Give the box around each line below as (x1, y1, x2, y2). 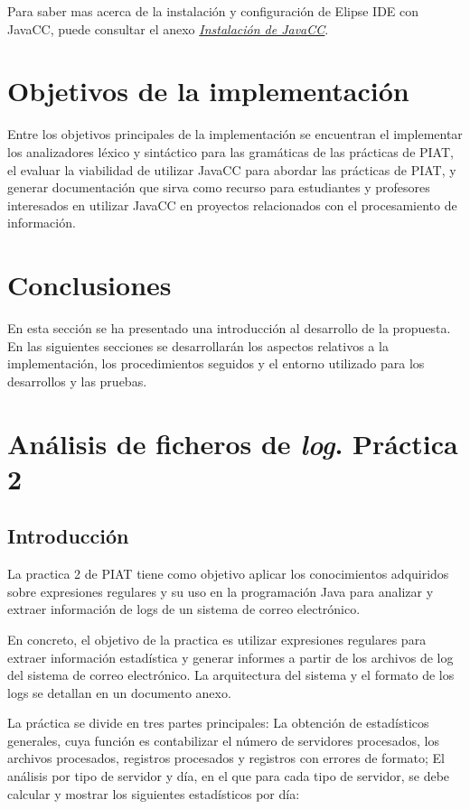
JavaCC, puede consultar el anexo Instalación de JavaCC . (7, 19, 329, 38)
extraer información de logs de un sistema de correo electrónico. (7, 600, 361, 618)
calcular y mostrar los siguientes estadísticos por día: (7, 784, 300, 803)
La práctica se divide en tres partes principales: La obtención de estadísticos (7, 713, 429, 732)
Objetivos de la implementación (7, 72, 409, 109)
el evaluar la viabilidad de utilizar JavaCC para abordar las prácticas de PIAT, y (7, 160, 456, 179)
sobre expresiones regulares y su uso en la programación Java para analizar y (7, 581, 434, 600)
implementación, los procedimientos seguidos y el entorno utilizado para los (7, 354, 425, 373)
